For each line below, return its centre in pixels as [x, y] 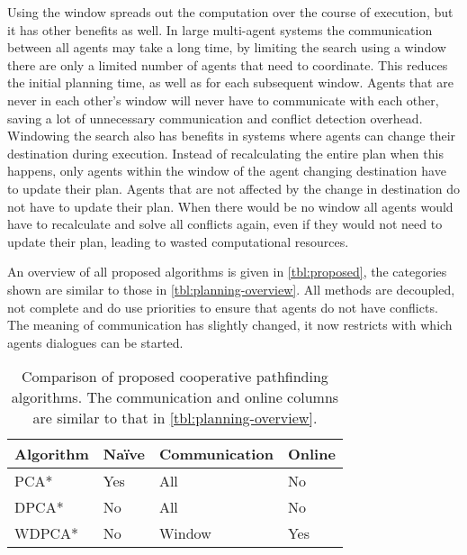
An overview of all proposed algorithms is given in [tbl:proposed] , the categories [227, 272]
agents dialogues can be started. [95, 342]
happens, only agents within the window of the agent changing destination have [227, 171]
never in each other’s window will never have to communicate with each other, [223, 100]
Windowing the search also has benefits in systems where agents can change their [232, 136]
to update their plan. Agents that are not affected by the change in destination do [234, 188]
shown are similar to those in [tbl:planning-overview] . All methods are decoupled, [231, 289]
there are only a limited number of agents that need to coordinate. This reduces [228, 64]
